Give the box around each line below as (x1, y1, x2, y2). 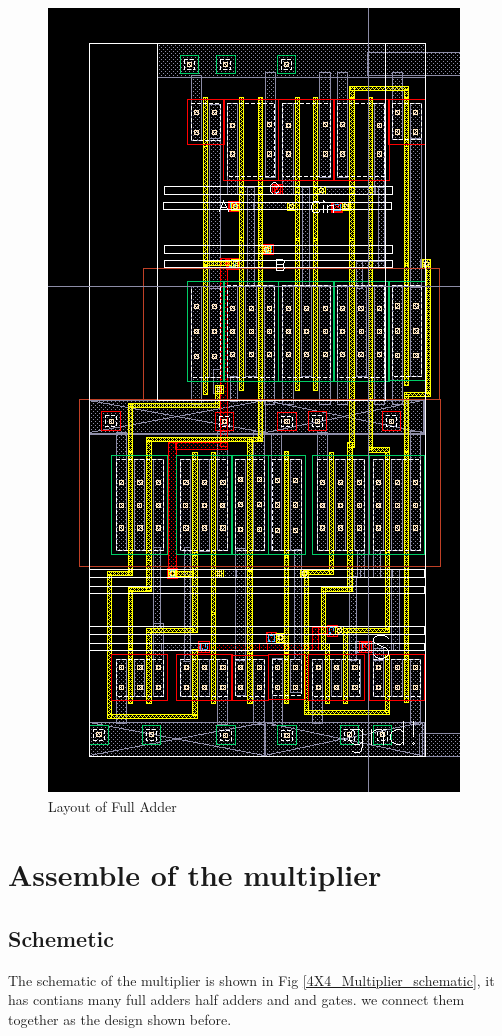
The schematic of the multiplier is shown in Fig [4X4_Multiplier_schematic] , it (8, 969, 495, 990)
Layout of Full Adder (48, 795, 177, 816)
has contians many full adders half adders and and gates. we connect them (8, 989, 465, 1010)
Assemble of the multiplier (8, 854, 382, 895)
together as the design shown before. (8, 1008, 232, 1029)
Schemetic (8, 922, 114, 953)
